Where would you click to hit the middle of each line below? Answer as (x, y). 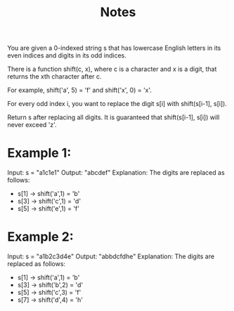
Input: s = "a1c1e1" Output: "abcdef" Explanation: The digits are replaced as (116, 173)
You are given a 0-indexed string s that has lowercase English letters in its (114, 48)
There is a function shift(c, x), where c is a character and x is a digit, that (112, 69)
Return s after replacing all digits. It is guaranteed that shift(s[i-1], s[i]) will (113, 117)
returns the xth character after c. (54, 77)
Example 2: (40, 237)
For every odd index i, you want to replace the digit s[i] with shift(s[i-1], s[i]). (117, 104)
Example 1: (39, 153)
